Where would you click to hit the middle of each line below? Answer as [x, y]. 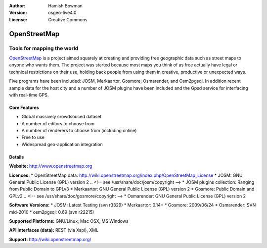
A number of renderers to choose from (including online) [79, 131]
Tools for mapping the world [44, 48]
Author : [17, 6]
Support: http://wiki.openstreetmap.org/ [50, 239]
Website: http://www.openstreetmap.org [51, 166]
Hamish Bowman [65, 6]
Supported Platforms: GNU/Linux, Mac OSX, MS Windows [69, 221]
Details [17, 157]
